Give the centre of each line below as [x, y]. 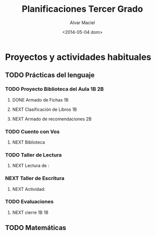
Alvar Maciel [82, 23]
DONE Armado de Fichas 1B [40, 100]
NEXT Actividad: [29, 189]
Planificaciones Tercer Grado [82, 9]
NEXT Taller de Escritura [35, 179]
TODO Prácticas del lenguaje [50, 75]
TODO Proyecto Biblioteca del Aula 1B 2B [54, 89]
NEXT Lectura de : [31, 166]
